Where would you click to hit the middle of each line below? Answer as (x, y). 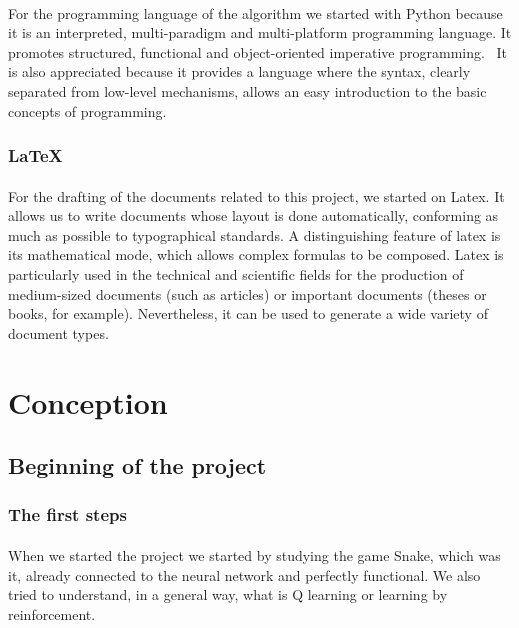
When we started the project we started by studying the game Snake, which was (254, 554)
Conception (88, 401)
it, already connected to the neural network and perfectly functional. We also (244, 574)
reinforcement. (52, 613)
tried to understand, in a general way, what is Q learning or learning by (228, 594)
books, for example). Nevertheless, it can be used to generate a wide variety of (248, 313)
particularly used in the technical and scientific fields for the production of (236, 273)
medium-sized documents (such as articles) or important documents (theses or (247, 293)
